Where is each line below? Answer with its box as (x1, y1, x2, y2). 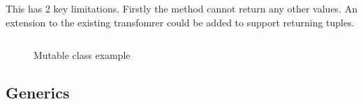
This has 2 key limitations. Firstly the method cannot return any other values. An (6, 1, 357, 15)
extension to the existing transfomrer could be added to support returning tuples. (6, 15, 355, 29)
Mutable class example (34, 48, 131, 62)
